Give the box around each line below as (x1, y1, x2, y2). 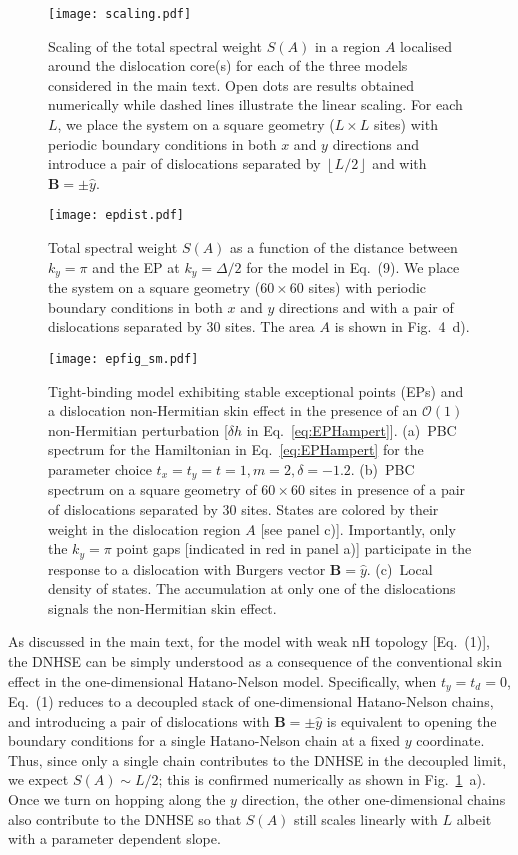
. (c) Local (366, 558, 433, 579)
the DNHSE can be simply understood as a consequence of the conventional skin (8, 650, 502, 671)
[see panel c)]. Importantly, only (260, 518, 456, 539)
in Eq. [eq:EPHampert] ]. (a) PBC (246, 419, 457, 440)
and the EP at (92, 256, 180, 277)
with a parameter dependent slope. (8, 828, 221, 849)
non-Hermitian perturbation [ (48, 419, 228, 440)
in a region (314, 35, 381, 56)
